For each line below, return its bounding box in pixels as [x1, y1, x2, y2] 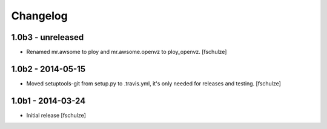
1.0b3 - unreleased [11, 32, 84, 42]
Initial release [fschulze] [26, 111, 86, 119]
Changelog [11, 9, 68, 22]
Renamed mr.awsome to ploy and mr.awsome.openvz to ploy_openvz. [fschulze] [26, 48, 227, 56]
